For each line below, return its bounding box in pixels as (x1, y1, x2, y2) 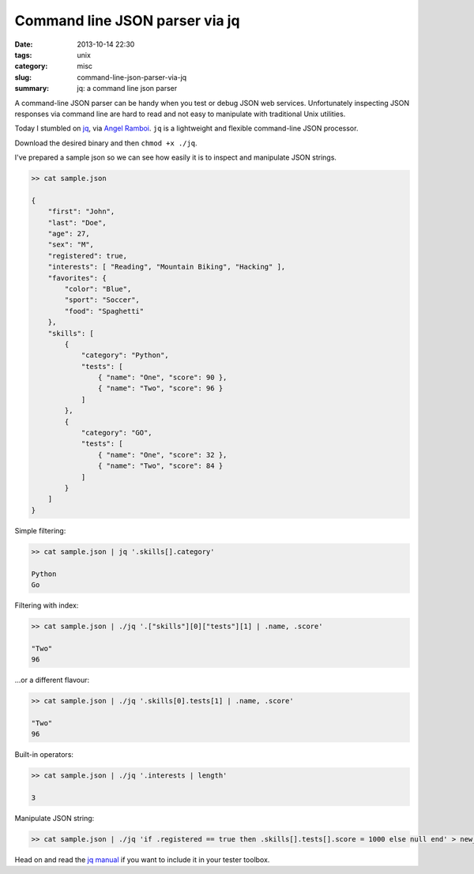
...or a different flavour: (14, 676, 90, 685)
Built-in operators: (14, 750, 74, 759)
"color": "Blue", (64, 284, 132, 293)
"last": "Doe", (47, 218, 107, 227)
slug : (14, 72, 32, 82)
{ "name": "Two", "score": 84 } (97, 461, 224, 470)
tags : (14, 50, 32, 59)
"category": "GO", (81, 428, 153, 438)
